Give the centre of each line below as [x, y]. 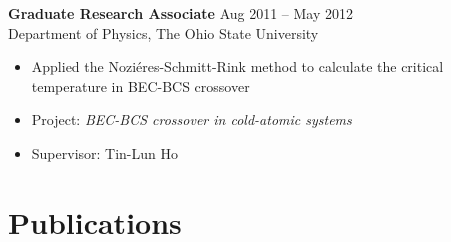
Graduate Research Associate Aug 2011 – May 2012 [181, 13]
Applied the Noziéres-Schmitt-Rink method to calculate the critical [237, 66]
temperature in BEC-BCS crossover [140, 85]
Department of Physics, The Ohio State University [163, 32]
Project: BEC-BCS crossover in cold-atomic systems [191, 119]
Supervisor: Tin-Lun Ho [105, 152]
